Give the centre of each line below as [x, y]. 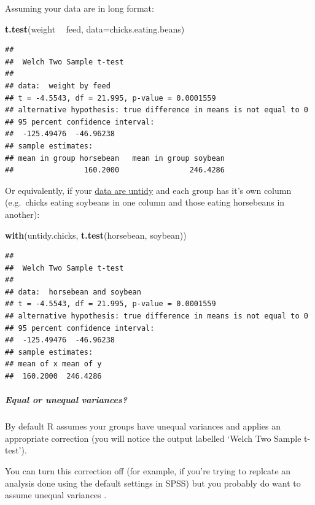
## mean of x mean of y [53, 364]
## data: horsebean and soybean [73, 292]
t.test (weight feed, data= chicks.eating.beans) [95, 29]
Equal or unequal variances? [66, 400]
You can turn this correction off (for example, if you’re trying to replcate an [148, 470]
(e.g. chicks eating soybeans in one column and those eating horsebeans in [145, 202]
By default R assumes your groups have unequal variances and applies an [143, 426]
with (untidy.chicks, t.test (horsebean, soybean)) [96, 235]
